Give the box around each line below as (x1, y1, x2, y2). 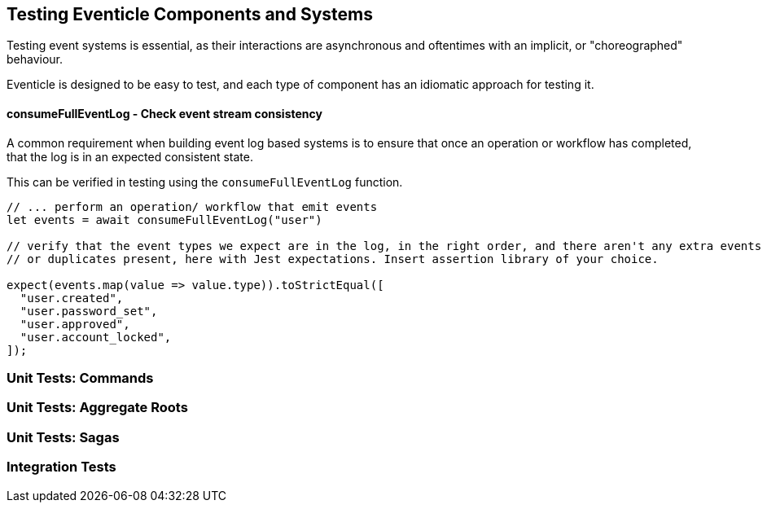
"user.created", (20, 291, 124, 305)
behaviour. (7, 52, 64, 67)
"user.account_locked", (20, 330, 172, 344)
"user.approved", (20, 317, 130, 331)
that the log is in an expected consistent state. (7, 149, 253, 164)
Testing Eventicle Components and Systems (7, 4, 373, 24)
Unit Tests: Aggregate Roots (7, 399, 188, 416)
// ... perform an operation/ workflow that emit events (7, 200, 378, 213)
